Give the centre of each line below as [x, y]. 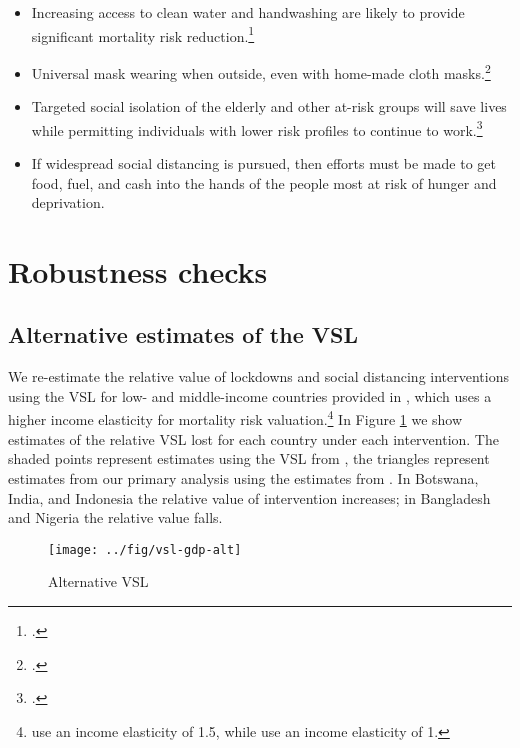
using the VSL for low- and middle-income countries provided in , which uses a [250, 395]
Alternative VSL [98, 581]
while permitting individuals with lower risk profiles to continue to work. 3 [257, 128]
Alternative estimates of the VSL [183, 334]
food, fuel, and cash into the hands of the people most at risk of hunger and [264, 182]
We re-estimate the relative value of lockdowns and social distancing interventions [258, 376]
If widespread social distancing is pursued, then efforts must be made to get [263, 162]
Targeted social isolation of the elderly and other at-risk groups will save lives [269, 106]
